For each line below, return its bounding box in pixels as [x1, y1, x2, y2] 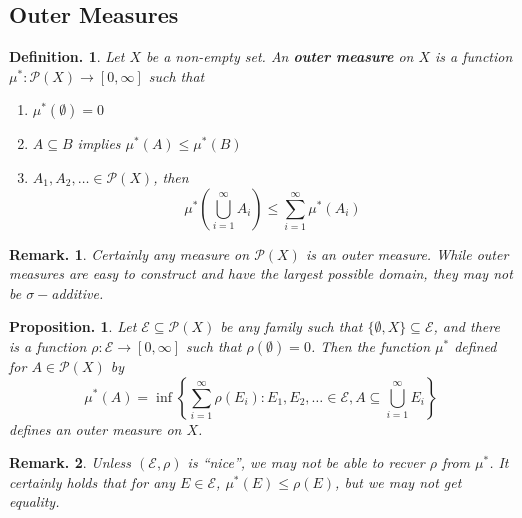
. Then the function [310, 335, 431, 356]
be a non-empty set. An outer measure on [146, 46, 414, 67]
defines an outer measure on [9, 418, 182, 439]
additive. [51, 282, 104, 303]
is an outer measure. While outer [305, 243, 509, 264]
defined [454, 335, 497, 356]
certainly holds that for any [9, 471, 176, 492]
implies [77, 133, 121, 154]
